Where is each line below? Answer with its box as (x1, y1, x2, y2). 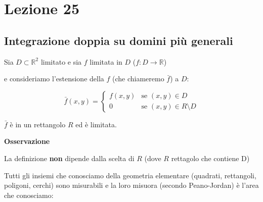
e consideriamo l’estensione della (4, 73, 104, 84)
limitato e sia (40, 56, 82, 67)
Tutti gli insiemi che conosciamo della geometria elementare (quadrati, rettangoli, (4, 170, 256, 180)
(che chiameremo (112, 73, 164, 84)
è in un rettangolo (10, 119, 66, 129)
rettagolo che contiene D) (171, 153, 250, 163)
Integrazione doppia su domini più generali (4, 32, 233, 48)
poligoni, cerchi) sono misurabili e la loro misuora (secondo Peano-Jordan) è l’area (4, 180, 259, 190)
